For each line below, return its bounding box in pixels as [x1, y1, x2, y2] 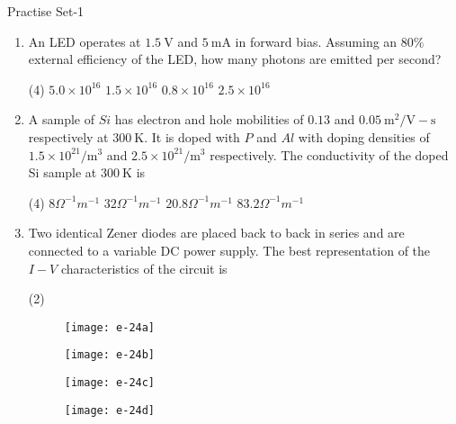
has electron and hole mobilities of [114, 110, 304, 129]
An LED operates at [28, 32, 141, 50]
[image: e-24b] [64, 348, 156, 362]
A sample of [28, 110, 94, 129]
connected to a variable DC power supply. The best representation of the [28, 240, 431, 259]
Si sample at [28, 163, 97, 182]
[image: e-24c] [64, 376, 156, 390]
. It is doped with [144, 127, 240, 146]
